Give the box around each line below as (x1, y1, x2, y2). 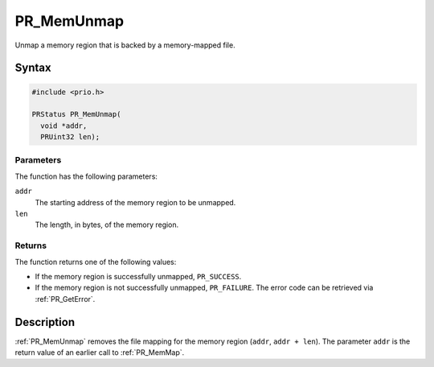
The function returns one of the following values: (14, 257, 177, 266)
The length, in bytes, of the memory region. (35, 220, 179, 229)
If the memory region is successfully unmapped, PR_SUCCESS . (35, 271, 242, 281)
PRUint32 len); (40, 133, 100, 142)
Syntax (14, 61, 51, 75)
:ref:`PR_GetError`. (35, 294, 96, 303)
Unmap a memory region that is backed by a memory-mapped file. (14, 40, 236, 50)
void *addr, (40, 121, 88, 130)
